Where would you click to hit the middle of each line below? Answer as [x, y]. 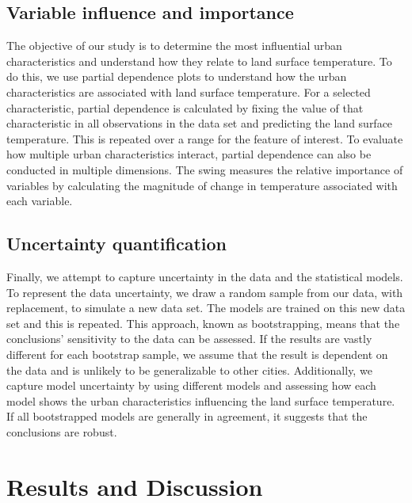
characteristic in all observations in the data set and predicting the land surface [200, 123]
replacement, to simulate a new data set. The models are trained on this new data [206, 308]
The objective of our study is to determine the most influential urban [174, 46]
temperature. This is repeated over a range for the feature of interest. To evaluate [205, 138]
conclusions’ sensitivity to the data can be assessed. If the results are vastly [189, 339]
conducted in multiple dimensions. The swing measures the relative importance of [205, 169]
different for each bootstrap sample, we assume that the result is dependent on [197, 354]
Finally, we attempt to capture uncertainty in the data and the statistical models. [205, 276]
